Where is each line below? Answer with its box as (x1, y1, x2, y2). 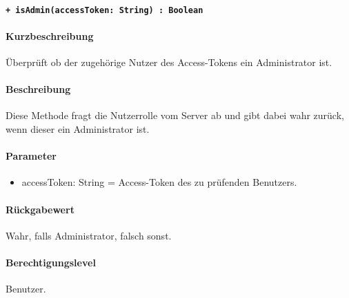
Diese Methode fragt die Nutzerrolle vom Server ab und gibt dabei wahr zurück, (6, 108, 344, 123)
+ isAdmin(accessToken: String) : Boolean (6, 5, 203, 15)
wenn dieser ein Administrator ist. (6, 122, 150, 136)
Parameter (6, 149, 57, 163)
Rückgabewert (6, 202, 74, 216)
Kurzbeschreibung (6, 28, 94, 43)
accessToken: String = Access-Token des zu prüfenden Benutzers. (21, 175, 297, 189)
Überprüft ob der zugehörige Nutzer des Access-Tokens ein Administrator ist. (6, 55, 332, 70)
